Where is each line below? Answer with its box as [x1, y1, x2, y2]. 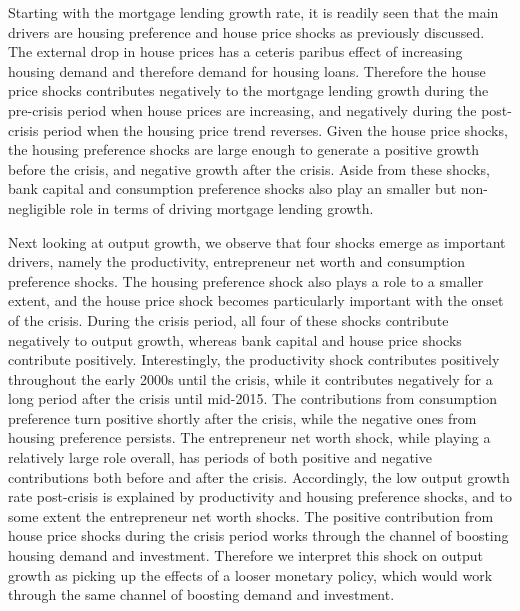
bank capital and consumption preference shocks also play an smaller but [8, 178, 457, 199]
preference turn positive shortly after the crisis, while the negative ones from [8, 407, 477, 428]
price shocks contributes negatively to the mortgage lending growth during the [8, 80, 489, 101]
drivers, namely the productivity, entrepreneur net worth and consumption [8, 251, 466, 272]
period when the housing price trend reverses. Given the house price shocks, [43, 119, 508, 140]
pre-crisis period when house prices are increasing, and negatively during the [8, 99, 477, 120]
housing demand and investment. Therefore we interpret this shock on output [8, 545, 483, 566]
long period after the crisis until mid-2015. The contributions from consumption [8, 388, 497, 409]
